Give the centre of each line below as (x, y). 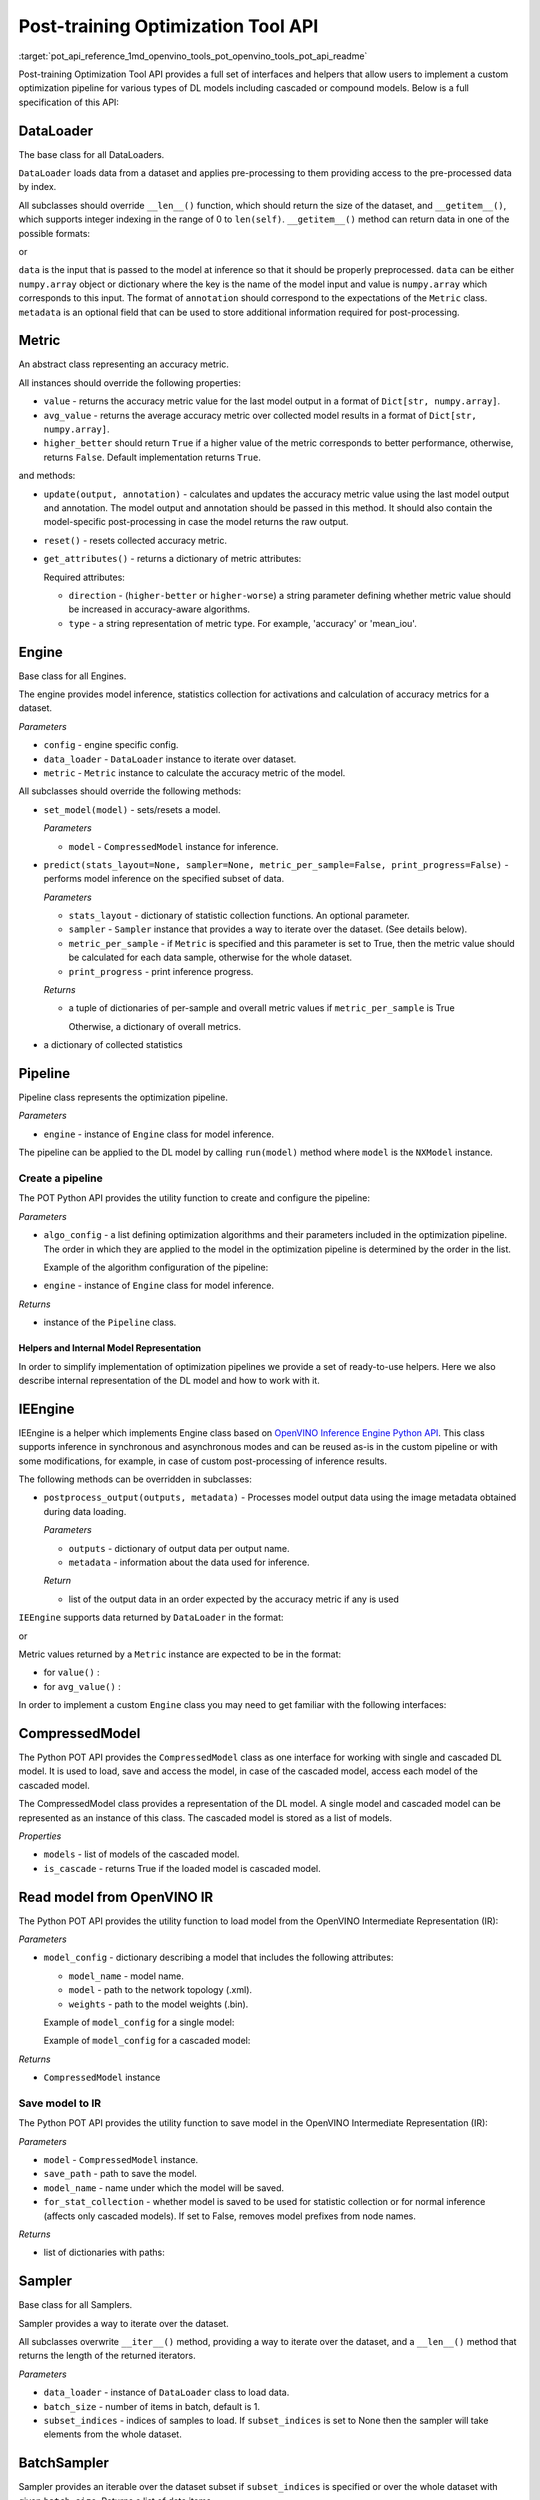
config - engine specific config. (111, 745)
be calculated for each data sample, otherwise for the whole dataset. (210, 957)
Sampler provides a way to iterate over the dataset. (123, 2323)
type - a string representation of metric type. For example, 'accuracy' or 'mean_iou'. (242, 623)
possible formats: (54, 233)
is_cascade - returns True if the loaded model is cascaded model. (182, 1868)
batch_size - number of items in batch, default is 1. (151, 2406)
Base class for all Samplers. (75, 2305)
